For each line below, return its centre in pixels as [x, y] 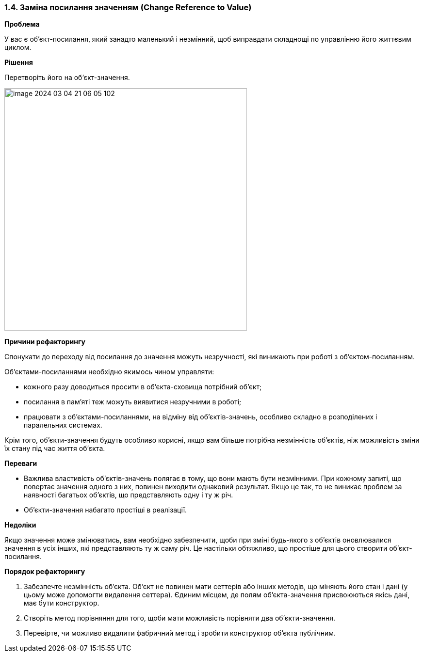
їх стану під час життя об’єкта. [55, 448]
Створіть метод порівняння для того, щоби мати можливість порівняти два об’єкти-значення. [179, 618]
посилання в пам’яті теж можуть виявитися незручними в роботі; [133, 402]
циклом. [18, 48]
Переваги [21, 464]
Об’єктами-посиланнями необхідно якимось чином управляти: [109, 372]
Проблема [22, 24]
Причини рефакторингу [45, 342]
